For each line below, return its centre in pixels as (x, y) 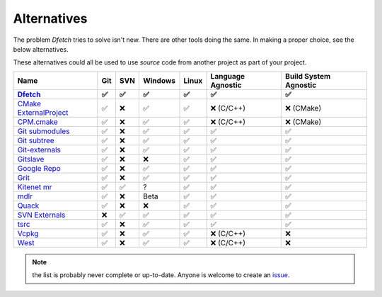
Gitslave (31, 159)
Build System (308, 76)
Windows (159, 80)
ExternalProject (43, 112)
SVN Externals (41, 215)
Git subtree (36, 140)
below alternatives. (41, 49)
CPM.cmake (37, 122)
